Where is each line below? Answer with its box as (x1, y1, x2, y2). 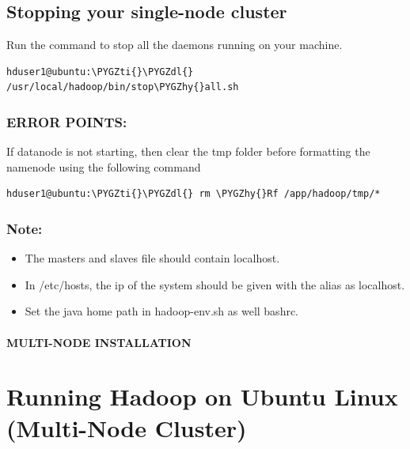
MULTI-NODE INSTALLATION (6, 334, 192, 350)
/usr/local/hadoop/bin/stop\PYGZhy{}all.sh (6, 81, 239, 93)
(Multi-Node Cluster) (6, 411, 247, 443)
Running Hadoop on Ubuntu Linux (6, 380, 398, 413)
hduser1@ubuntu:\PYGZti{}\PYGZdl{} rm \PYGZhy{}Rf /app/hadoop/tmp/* (6, 188, 381, 200)
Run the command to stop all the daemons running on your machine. (6, 36, 343, 53)
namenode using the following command (6, 158, 201, 175)
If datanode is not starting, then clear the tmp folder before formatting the (6, 143, 370, 160)
